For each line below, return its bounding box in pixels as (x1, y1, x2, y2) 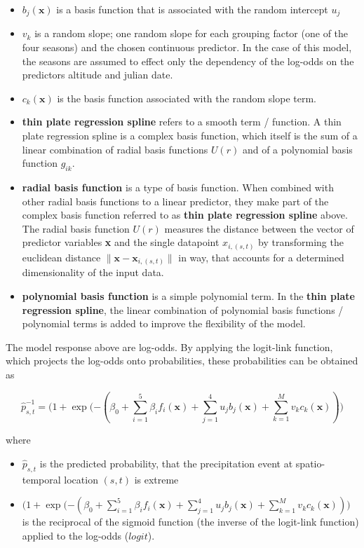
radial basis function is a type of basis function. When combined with (22, 180, 334, 194)
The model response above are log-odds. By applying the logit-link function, (6, 339, 333, 354)
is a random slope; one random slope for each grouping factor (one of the (34, 26, 349, 41)
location (64, 472, 98, 486)
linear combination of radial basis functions (22, 142, 208, 156)
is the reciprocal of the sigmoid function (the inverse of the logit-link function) (22, 514, 359, 529)
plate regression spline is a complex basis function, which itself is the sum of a (22, 128, 358, 143)
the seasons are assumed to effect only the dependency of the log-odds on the (22, 53, 354, 68)
